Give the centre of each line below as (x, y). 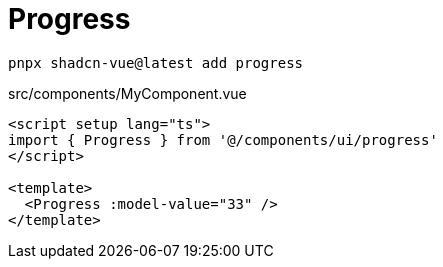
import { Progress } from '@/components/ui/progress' (223, 139)
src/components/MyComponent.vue (127, 93)
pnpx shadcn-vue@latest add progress (156, 62)
